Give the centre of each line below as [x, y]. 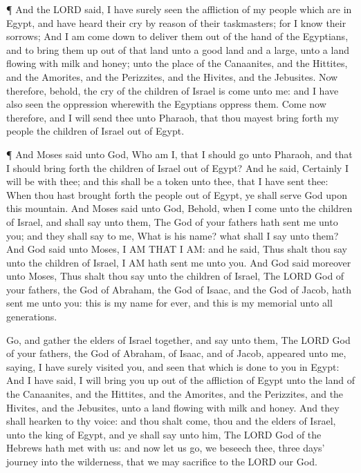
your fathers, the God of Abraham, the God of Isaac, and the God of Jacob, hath [179, 289]
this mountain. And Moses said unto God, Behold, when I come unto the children [179, 208]
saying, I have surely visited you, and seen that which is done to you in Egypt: [173, 366]
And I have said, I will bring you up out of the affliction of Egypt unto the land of [180, 380]
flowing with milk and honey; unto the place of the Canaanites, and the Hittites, [177, 63]
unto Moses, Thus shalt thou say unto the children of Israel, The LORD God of [175, 276]
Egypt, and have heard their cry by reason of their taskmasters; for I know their [176, 22]
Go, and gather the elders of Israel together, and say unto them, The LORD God [178, 339]
